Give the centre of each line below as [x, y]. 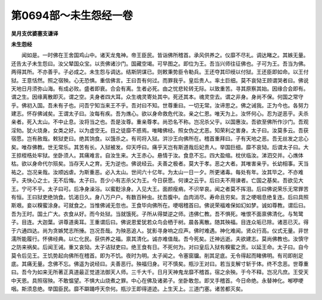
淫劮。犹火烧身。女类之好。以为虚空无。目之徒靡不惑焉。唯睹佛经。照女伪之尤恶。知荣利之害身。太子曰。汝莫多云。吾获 [160, 130]
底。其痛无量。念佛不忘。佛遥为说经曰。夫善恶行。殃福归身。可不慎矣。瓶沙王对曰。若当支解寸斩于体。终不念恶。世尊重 [160, 264]
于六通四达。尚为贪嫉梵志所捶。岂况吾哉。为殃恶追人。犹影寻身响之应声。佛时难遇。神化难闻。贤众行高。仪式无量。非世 [160, 230]
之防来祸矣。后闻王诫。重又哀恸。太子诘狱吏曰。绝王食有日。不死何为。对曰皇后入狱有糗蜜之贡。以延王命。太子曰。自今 [160, 247]
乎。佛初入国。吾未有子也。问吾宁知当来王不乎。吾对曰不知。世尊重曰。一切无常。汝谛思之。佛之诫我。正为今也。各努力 [160, 105]
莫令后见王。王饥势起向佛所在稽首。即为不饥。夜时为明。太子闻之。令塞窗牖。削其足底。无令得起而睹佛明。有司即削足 [157, 255]
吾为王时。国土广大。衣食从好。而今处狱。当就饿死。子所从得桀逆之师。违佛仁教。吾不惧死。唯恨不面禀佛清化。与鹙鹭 [157, 214]
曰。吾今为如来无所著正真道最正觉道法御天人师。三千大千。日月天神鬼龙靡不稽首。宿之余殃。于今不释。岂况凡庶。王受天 [160, 272]
